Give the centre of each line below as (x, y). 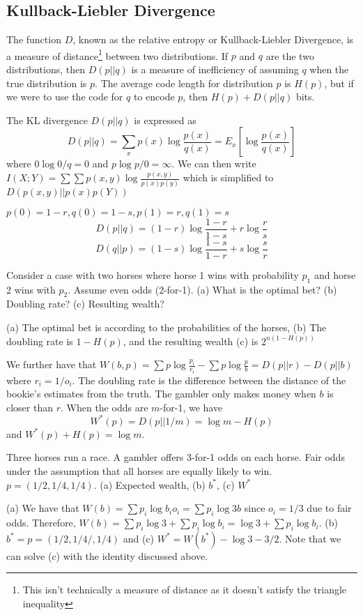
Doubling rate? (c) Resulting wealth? (85, 304)
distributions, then (46, 69)
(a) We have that (43, 508)
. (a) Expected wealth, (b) (149, 484)
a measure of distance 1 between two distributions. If (117, 54)
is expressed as (165, 120)
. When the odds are (105, 407)
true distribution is (47, 83)
